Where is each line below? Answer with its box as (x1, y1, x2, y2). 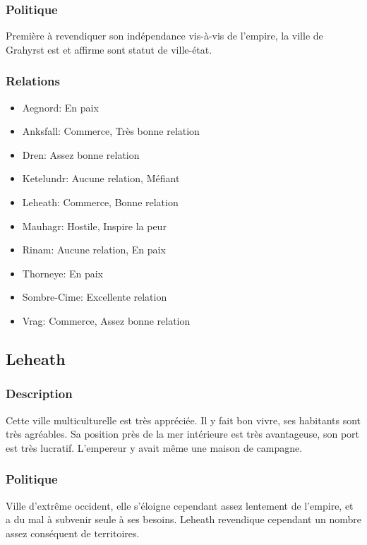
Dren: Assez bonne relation (22, 147, 140, 162)
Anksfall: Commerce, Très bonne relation (22, 124, 200, 138)
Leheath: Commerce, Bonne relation (22, 195, 179, 209)
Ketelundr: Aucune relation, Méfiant (22, 171, 180, 186)
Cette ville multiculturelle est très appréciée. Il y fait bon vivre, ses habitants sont (6, 412, 361, 427)
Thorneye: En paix (22, 265, 103, 280)
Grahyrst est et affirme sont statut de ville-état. (6, 42, 212, 56)
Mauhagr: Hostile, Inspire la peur (22, 218, 167, 233)
